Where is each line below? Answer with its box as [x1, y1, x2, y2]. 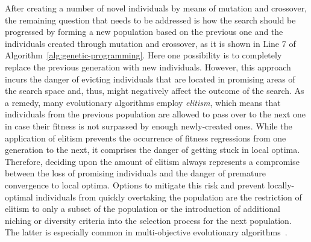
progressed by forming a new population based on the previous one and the [5, 25, 283, 38]
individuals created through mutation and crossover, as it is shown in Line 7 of [5, 37, 296, 49]
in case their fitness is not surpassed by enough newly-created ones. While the [5, 119, 292, 132]
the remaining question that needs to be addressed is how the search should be [5, 13, 296, 26]
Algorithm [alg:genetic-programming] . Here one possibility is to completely [5, 49, 282, 61]
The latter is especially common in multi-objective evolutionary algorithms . [5, 226, 287, 238]
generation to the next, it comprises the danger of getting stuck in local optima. [5, 143, 300, 156]
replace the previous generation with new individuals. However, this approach [5, 60, 291, 73]
